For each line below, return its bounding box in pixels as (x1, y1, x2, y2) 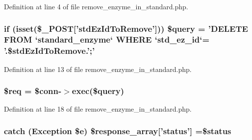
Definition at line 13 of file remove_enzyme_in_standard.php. (4, 64, 192, 74)
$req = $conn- (4, 85, 62, 97)
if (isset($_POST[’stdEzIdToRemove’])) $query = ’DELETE (4, 22, 248, 34)
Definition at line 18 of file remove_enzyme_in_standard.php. (4, 104, 192, 114)
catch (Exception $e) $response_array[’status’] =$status (4, 124, 231, 137)
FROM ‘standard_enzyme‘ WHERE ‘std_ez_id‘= (4, 33, 210, 46)
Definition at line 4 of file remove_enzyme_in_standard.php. (4, 1, 188, 11)
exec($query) (72, 85, 125, 97)
